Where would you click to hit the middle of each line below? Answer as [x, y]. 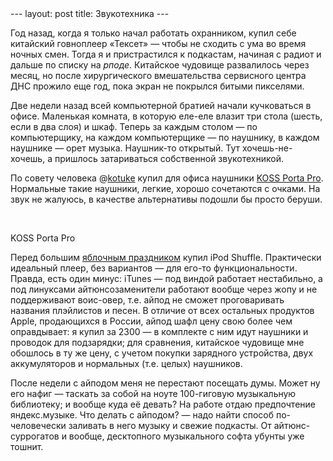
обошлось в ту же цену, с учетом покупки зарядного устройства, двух [162, 353]
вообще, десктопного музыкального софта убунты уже [186, 436]
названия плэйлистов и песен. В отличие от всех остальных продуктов [162, 310]
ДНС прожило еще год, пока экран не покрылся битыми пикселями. [157, 86]
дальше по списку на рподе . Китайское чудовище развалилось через [160, 65]
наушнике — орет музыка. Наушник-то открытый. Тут [125, 148]
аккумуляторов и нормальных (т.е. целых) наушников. [126, 363]
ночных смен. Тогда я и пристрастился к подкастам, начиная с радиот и [166, 54]
